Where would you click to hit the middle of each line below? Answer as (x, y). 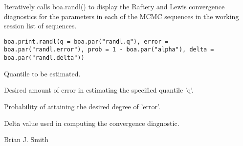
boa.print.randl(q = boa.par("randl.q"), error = (86, 41)
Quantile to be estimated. (42, 73)
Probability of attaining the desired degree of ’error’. (82, 106)
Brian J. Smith (26, 139)
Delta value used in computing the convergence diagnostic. (92, 123)
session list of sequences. (40, 26)
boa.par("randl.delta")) (44, 58)
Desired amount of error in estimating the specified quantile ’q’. (99, 90)
